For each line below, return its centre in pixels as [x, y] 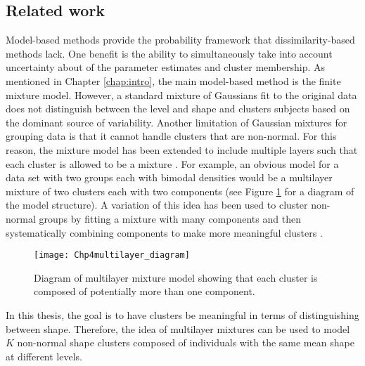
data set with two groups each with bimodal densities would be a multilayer [169, 177]
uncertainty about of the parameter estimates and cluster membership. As [166, 67]
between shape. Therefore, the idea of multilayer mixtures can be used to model [178, 328]
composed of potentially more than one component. [145, 291]
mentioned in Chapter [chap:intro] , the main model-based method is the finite [173, 80]
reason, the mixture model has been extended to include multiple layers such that [182, 149]
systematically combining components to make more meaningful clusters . [164, 232]
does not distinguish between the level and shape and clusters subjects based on [178, 109]
